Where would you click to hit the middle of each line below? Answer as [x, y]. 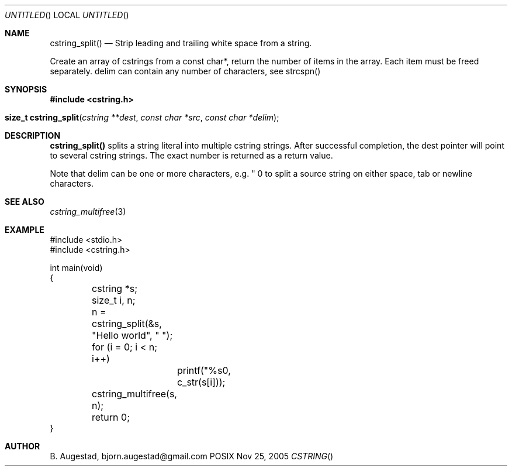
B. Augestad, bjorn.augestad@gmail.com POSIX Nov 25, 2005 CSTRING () [192, 456]
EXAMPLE [25, 230]
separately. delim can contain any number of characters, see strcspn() [185, 71]
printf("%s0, [204, 370]
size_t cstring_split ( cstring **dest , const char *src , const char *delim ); [142, 117]
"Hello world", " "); [132, 335]
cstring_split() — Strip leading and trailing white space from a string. [181, 43]
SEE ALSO [25, 202]
